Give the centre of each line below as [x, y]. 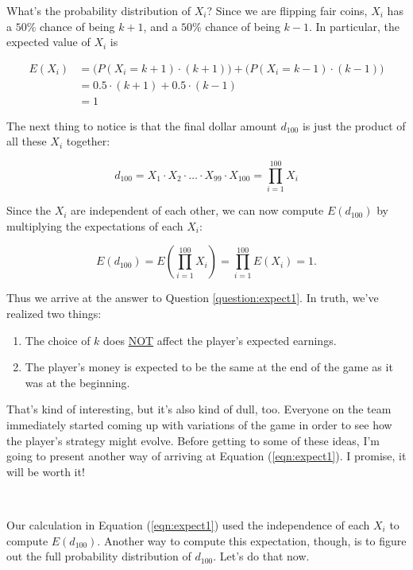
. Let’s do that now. [261, 556]
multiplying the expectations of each [95, 225]
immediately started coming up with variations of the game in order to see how [199, 424]
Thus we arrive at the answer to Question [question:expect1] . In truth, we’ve [193, 298]
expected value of [48, 42]
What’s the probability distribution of [99, 10]
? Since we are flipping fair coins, [287, 10]
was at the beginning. [77, 382]
